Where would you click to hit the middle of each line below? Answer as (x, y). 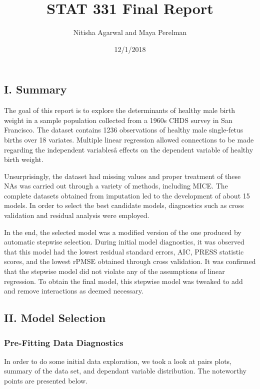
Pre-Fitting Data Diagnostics (64, 342)
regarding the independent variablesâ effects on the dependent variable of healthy (129, 149)
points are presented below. (46, 380)
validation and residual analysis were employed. (77, 215)
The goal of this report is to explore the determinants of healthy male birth (120, 110)
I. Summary (35, 89)
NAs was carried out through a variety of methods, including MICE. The (116, 186)
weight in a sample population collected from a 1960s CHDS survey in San (118, 120)
